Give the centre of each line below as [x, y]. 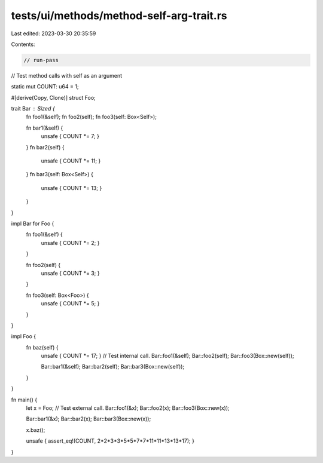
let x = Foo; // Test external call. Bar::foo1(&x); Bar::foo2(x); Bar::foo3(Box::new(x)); [128, 408]
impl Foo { [23, 336]
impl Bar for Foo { [33, 223]
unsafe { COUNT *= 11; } [71, 161]
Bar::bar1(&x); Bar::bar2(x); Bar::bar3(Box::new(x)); [89, 419]
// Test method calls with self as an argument [67, 75]
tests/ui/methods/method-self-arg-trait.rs [119, 16]
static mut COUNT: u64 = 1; [45, 87]
